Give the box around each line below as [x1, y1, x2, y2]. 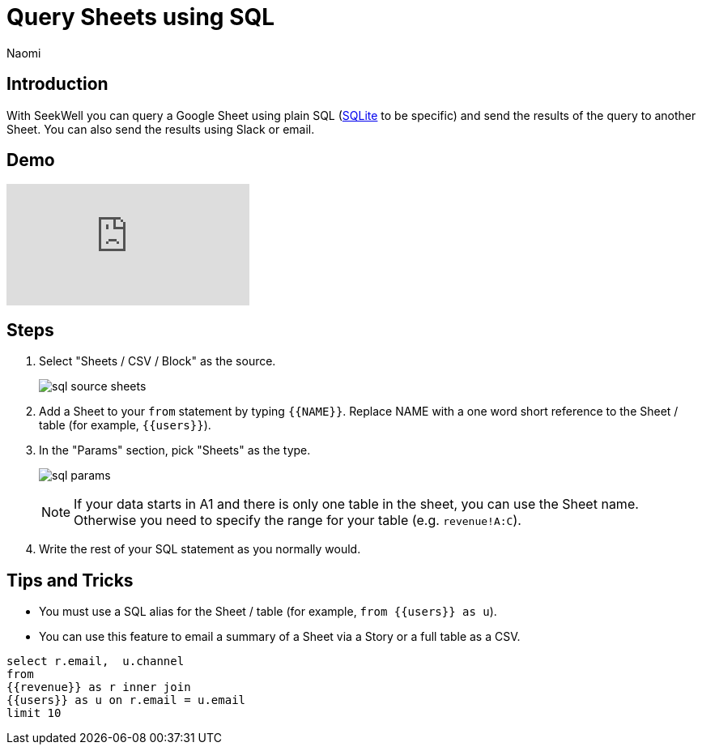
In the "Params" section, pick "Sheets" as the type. [39, 443, 311, 458]
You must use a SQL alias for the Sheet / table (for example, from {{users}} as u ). [39, 604, 497, 619]
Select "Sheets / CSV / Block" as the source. [39, 354, 276, 369]
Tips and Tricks [6, 570, 134, 591]
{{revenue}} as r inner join [6, 681, 191, 694]
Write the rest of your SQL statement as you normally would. [39, 542, 361, 557]
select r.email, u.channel [6, 655, 185, 668]
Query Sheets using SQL [6, 3, 275, 31]
